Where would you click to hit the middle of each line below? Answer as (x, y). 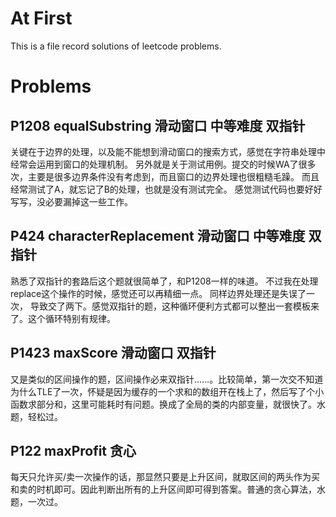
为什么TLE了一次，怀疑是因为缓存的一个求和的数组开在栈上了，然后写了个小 (167, 391)
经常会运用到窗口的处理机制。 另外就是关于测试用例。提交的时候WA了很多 (163, 164)
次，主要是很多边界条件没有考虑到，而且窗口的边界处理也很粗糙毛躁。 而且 (165, 176)
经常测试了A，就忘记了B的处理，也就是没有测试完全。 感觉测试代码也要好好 (166, 189)
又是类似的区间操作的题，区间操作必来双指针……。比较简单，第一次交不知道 (167, 379)
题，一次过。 (36, 502)
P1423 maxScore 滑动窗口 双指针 (113, 353)
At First (41, 18)
